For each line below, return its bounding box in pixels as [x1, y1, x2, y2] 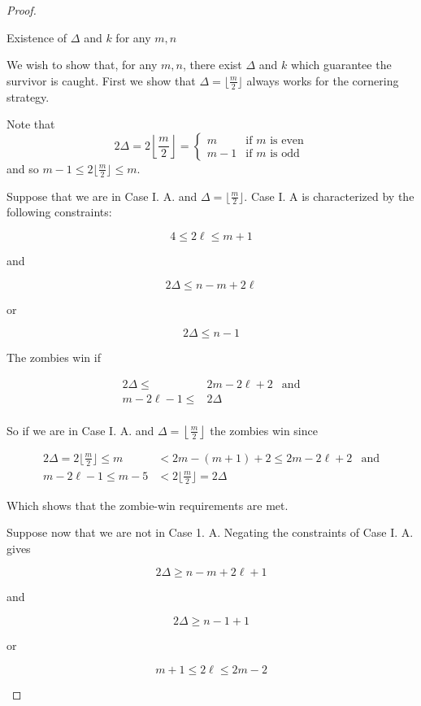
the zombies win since [210, 421, 318, 438]
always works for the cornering [246, 72, 399, 89]
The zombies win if [7, 349, 101, 366]
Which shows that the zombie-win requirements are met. [7, 496, 289, 513]
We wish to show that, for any [7, 56, 158, 73]
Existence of [7, 28, 67, 46]
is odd [270, 148, 300, 160]
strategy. [7, 88, 50, 105]
